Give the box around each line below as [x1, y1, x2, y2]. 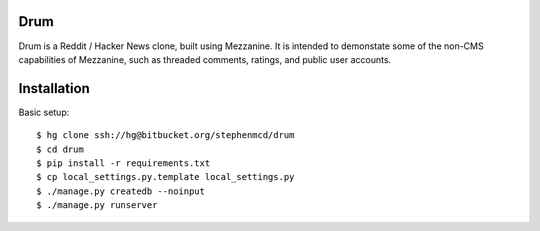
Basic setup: [18, 106, 70, 118]
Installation [18, 80, 90, 97]
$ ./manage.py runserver [36, 200, 158, 211]
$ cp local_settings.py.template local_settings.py [36, 171, 295, 183]
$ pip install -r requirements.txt [36, 157, 211, 169]
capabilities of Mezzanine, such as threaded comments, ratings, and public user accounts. [18, 53, 392, 65]
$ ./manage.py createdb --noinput [36, 185, 205, 197]
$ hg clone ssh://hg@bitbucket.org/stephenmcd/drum [36, 130, 295, 141]
